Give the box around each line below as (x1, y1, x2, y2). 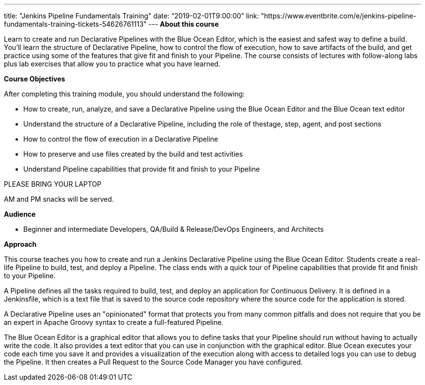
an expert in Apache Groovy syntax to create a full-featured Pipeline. (4, 318, 224, 326)
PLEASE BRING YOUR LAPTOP (4, 180, 102, 188)
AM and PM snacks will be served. (4, 195, 114, 203)
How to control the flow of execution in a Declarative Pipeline (23, 135, 218, 143)
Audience (4, 210, 36, 218)
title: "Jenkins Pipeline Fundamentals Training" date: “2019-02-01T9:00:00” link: (4, 12, 259, 20)
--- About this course (148, 20, 219, 28)
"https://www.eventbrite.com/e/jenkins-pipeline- (261, 12, 416, 20)
